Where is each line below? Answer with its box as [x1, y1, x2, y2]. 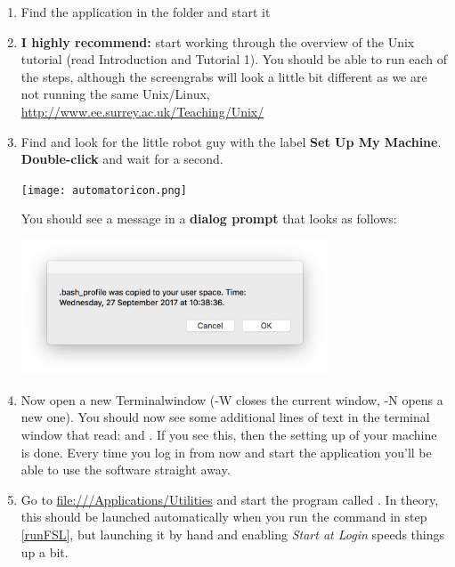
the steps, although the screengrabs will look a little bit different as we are [20, 67, 427, 85]
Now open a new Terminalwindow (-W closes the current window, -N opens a [20, 390, 443, 409]
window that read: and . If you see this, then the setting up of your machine [20, 425, 437, 443]
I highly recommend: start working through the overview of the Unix [20, 32, 415, 51]
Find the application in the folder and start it [20, 3, 271, 20]
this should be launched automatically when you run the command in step [20, 507, 427, 526]
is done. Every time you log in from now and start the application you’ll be [20, 442, 432, 461]
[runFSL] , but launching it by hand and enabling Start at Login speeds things [20, 524, 445, 543]
